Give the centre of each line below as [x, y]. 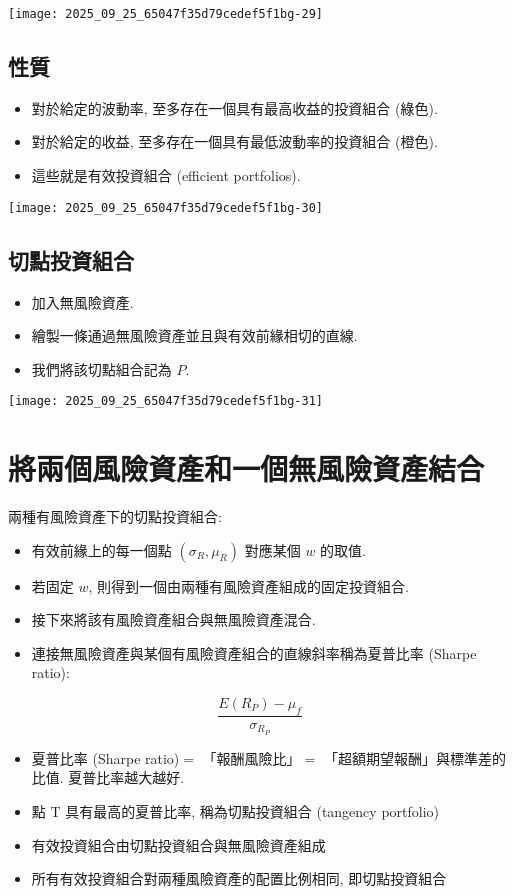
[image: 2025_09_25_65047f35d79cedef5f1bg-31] [165, 401]
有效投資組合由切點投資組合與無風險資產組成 [178, 844]
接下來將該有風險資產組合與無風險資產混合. [173, 619]
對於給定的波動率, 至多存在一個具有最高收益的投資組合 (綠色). [234, 107]
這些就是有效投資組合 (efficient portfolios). [166, 175]
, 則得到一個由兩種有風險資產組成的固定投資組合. [248, 585]
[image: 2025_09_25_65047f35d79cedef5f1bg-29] [165, 14]
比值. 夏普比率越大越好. [108, 777]
